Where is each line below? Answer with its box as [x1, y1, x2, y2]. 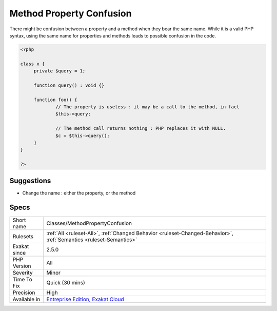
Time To [12, 276, 33, 283]
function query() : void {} [33, 82, 105, 88]
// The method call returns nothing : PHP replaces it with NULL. [55, 126, 226, 131]
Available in [12, 296, 41, 303]
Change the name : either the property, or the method [22, 190, 136, 196]
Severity [12, 269, 33, 276]
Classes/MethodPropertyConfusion [46, 220, 132, 227]
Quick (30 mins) [46, 279, 86, 286]
